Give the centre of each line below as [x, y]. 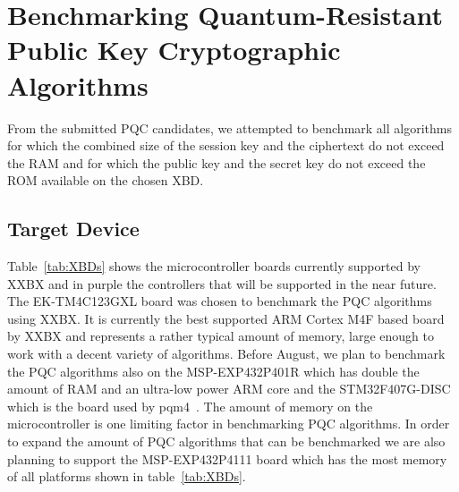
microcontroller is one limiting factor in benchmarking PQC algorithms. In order [229, 424]
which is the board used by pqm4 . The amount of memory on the [190, 406]
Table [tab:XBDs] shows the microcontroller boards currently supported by [214, 266]
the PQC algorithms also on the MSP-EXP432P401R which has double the [213, 371]
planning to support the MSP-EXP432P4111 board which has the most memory [227, 458]
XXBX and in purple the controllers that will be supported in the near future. [222, 283]
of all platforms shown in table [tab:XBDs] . [127, 476]
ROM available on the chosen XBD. [106, 180]
